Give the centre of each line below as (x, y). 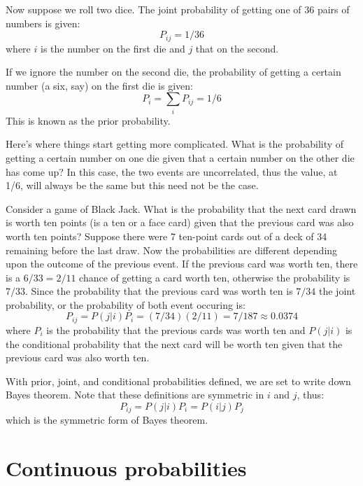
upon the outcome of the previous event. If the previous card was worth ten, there (182, 264)
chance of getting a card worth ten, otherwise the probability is (215, 277)
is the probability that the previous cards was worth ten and (176, 329)
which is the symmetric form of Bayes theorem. (107, 420)
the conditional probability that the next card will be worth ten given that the (174, 343)
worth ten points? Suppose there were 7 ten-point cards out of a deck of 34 (166, 236)
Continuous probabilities (126, 468)
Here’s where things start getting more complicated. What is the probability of (175, 144)
